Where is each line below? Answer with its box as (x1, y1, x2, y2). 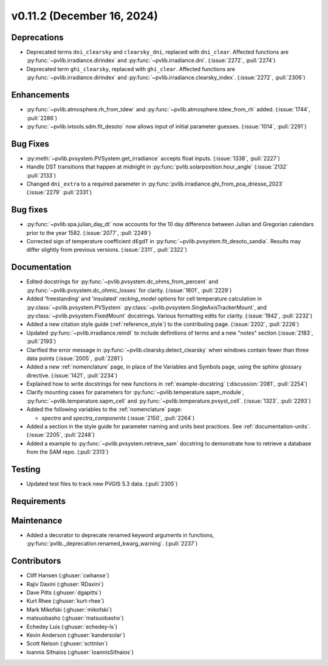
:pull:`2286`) (26, 114, 58, 122)
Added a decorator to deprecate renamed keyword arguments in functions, (26, 532, 214, 539)
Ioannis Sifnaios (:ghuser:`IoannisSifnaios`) (26, 648, 134, 656)
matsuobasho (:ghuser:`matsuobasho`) (26, 614, 124, 622)
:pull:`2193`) (26, 338, 56, 345)
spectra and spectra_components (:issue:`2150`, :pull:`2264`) (41, 414, 195, 421)
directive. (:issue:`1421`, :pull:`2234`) (26, 372, 118, 379)
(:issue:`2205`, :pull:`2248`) (26, 431, 95, 439)
